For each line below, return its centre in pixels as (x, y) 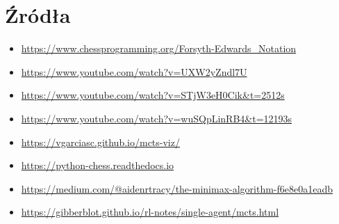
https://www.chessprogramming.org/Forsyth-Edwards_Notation (159, 48)
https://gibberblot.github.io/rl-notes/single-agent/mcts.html (150, 212)
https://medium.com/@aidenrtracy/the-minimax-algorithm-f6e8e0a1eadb (177, 188)
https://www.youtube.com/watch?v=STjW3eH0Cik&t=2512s (153, 95)
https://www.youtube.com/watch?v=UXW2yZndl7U (134, 71)
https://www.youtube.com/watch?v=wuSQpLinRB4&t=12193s (157, 118)
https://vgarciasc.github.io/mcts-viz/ (100, 142)
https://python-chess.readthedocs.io (98, 165)
